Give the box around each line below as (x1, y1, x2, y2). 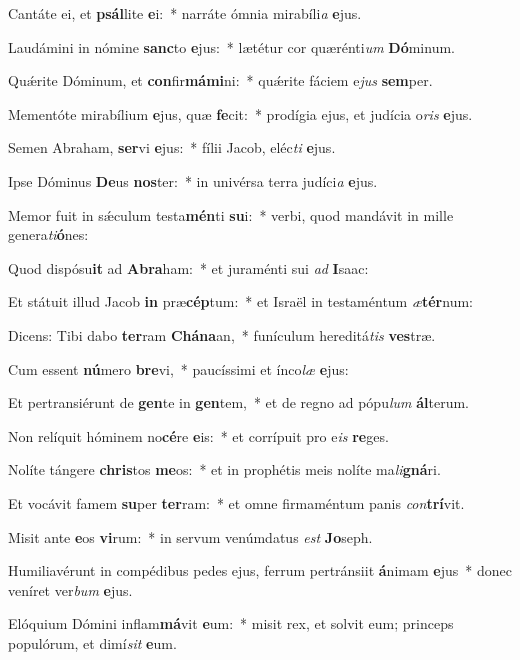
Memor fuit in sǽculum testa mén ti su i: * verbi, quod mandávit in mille (8, 204, 454, 225)
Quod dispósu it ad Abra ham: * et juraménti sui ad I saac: (8, 257, 369, 278)
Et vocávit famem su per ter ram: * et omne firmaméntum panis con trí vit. (8, 492, 465, 513)
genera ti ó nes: (8, 224, 89, 245)
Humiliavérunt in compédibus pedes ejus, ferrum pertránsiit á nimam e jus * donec (8, 560, 512, 581)
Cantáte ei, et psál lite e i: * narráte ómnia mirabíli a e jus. (8, 3, 362, 23)
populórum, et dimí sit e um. (8, 632, 177, 653)
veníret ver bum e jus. (8, 579, 133, 600)
